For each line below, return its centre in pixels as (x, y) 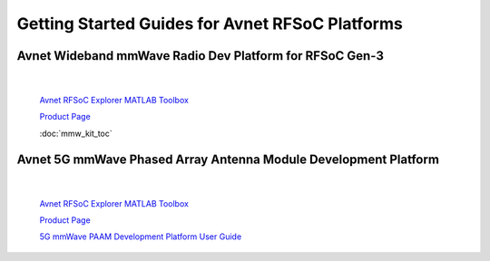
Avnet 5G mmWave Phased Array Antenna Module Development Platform (228, 159)
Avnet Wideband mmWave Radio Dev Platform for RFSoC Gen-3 (201, 56)
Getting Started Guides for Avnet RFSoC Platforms (210, 24)
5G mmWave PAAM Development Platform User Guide (141, 237)
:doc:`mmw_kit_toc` (76, 133)
